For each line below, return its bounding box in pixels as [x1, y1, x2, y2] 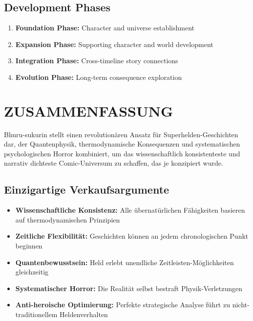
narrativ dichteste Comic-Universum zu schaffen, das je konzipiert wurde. [4, 158, 223, 168]
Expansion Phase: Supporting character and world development [15, 39, 213, 49]
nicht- [232, 299, 250, 310]
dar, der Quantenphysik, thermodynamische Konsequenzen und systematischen [4, 139, 240, 149]
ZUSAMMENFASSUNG [4, 100, 173, 121]
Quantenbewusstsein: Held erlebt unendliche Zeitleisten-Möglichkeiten [15, 257, 234, 267]
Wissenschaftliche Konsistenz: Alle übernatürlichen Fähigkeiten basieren [15, 205, 245, 215]
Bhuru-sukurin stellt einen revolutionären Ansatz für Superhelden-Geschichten [4, 129, 238, 139]
